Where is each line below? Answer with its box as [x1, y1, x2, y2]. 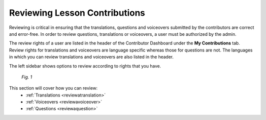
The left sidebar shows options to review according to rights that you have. [9, 63, 161, 69]
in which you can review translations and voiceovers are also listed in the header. [9, 54, 174, 60]
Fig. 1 [21, 74, 32, 80]
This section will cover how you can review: [9, 85, 98, 91]
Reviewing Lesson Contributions [9, 7, 145, 18]
